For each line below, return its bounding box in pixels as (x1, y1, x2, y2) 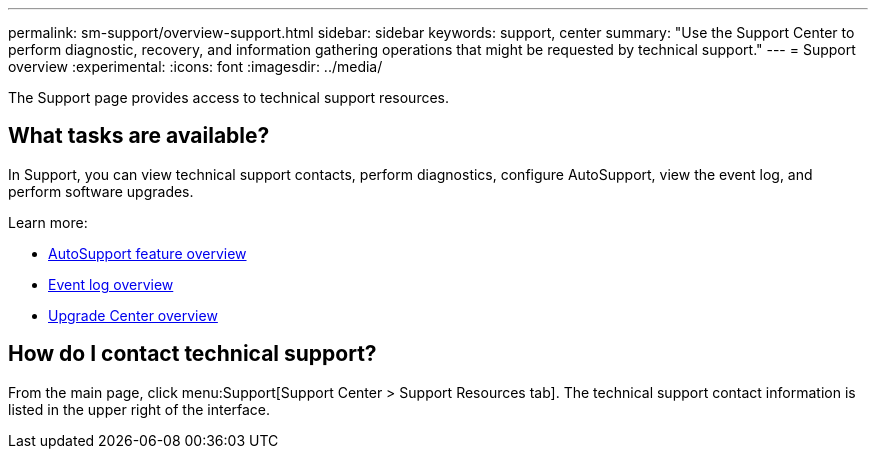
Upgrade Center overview (48, 306, 218, 324)
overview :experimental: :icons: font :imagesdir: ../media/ (8, 58, 383, 75)
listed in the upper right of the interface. (8, 400, 271, 418)
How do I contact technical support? (8, 341, 377, 367)
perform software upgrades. (8, 182, 194, 200)
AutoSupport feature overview (48, 244, 247, 262)
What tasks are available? (8, 123, 270, 149)
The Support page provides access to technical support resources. (8, 89, 450, 106)
